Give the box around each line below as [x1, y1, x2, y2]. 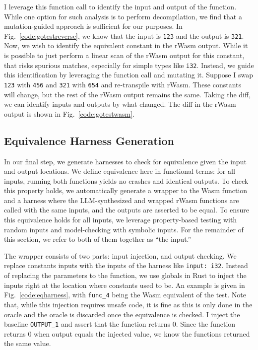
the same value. [4, 338, 51, 349]
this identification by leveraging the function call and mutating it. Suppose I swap [4, 70, 253, 80]
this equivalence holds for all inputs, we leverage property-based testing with [4, 214, 237, 225]
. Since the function [176, 319, 236, 329]
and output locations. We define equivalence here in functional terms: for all [4, 166, 235, 176]
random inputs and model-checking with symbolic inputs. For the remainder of [4, 224, 244, 234]
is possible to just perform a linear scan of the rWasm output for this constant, [4, 50, 245, 61]
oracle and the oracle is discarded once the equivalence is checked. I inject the [4, 309, 240, 319]
